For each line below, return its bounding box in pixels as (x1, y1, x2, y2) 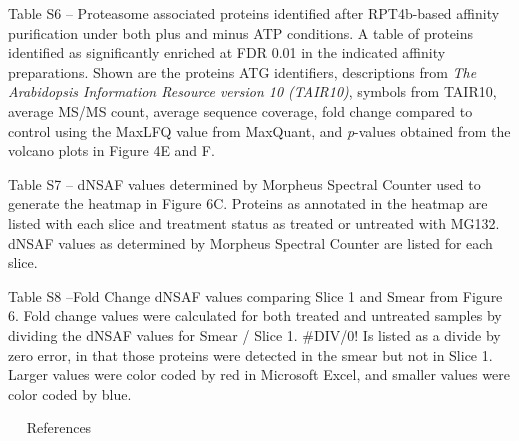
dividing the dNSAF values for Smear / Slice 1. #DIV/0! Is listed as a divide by (8, 324, 501, 345)
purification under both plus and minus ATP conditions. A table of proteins (8, 22, 474, 43)
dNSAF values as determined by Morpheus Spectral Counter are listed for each (8, 232, 493, 253)
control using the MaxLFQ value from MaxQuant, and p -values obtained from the (8, 120, 511, 141)
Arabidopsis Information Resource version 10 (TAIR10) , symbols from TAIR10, (8, 81, 497, 102)
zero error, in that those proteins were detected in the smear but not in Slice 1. (8, 344, 493, 365)
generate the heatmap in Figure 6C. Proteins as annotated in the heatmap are (8, 193, 488, 214)
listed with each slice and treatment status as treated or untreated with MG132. (8, 212, 500, 233)
